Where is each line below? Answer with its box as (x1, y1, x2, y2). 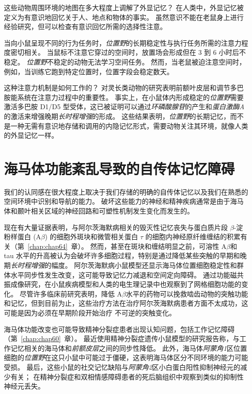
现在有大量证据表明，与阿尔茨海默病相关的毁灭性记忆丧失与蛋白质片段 (4, 222, 228, 232)
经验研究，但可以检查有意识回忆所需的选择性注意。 (4, 21, 167, 32)
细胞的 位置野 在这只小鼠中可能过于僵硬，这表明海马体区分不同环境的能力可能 (4, 352, 248, 362)
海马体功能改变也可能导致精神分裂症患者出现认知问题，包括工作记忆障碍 (4, 324, 235, 334)
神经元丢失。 (4, 381, 45, 391)
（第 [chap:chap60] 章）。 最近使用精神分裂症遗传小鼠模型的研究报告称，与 (4, 333, 240, 344)
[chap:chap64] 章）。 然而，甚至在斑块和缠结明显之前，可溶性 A (28, 241, 227, 251)
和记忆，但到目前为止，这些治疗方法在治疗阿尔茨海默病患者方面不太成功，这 (4, 298, 248, 308)
